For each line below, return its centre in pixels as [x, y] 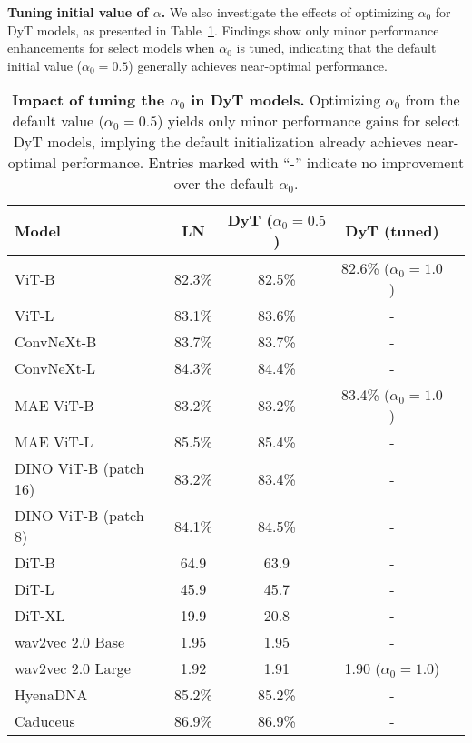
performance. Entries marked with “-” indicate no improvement [263, 163]
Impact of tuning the [88, 100]
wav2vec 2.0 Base [70, 642]
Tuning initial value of [78, 12]
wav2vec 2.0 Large [73, 668]
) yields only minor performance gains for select [309, 121]
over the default [224, 184]
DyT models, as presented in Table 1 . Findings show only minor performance [223, 30]
